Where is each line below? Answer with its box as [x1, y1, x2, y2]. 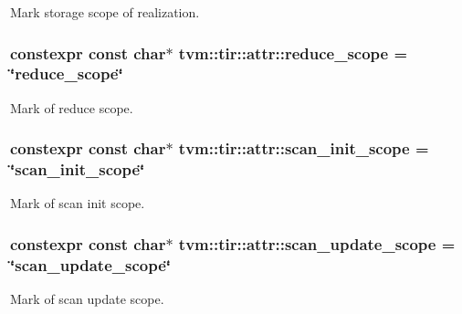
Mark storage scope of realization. [10, 3, 200, 21]
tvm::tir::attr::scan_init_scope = [178, 137, 429, 160]
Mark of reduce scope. [10, 98, 133, 117]
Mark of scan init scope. [10, 194, 145, 213]
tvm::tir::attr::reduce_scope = [178, 41, 408, 64]
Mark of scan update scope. [10, 289, 164, 309]
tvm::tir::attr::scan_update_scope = [178, 232, 456, 255]
